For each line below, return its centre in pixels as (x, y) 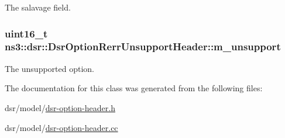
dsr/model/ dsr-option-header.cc (61, 127)
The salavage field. (38, 7)
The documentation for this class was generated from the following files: (134, 88)
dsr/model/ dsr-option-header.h (60, 107)
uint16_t (26, 33)
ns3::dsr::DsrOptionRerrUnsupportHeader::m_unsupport (143, 46)
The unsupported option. (49, 68)
